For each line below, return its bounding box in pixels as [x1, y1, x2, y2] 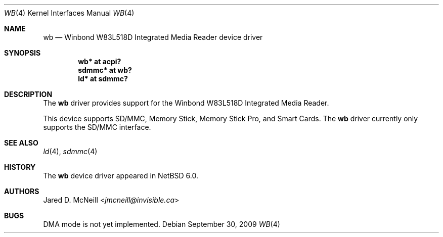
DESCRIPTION [4, 90, 53, 99]
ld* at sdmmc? [78, 74, 128, 83]
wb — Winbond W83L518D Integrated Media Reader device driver [43, 33, 263, 41]
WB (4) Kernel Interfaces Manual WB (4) [4, 9, 135, 17]
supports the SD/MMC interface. [43, 123, 151, 131]
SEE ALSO [4, 138, 38, 147]
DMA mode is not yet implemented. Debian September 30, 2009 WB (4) [43, 220, 280, 228]
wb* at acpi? [78, 57, 121, 66]
